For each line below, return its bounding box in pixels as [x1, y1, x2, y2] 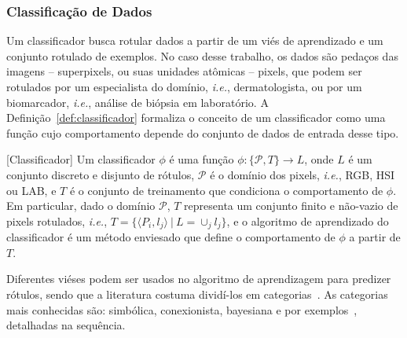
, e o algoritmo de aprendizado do [226, 212, 389, 229]
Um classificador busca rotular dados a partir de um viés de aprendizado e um [6, 32, 383, 49]
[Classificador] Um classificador [6, 151, 156, 167]
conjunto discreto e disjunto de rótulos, [6, 166, 195, 182]
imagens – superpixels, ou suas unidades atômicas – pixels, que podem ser [6, 63, 362, 79]
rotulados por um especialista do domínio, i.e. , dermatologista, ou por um [6, 79, 362, 94]
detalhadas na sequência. [6, 317, 126, 333]
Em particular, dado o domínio [6, 197, 156, 214]
